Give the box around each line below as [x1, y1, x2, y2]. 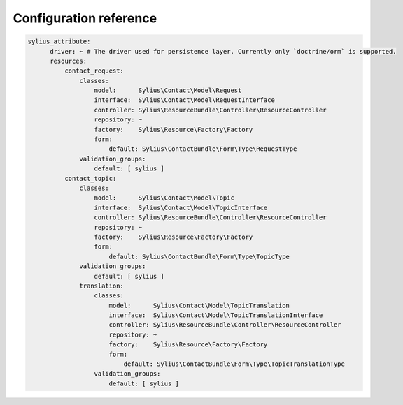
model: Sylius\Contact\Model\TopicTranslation [108, 301, 290, 309]
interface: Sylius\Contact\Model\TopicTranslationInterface [108, 311, 323, 319]
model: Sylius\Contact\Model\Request [94, 87, 242, 94]
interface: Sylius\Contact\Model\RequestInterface [94, 96, 276, 104]
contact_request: [64, 67, 124, 75]
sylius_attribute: [27, 38, 91, 45]
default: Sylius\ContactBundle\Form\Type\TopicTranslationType [123, 360, 346, 368]
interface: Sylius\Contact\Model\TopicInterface [94, 203, 268, 212]
